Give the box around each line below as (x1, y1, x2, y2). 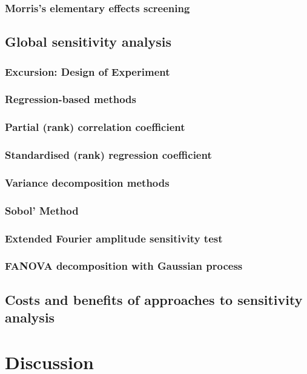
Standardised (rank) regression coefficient (5, 147, 212, 162)
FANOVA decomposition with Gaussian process (5, 258, 243, 273)
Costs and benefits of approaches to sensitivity (5, 290, 303, 309)
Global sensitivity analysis (5, 32, 172, 51)
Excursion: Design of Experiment (5, 64, 170, 79)
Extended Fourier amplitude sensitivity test (5, 230, 223, 245)
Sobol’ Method (5, 202, 79, 218)
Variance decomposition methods (5, 175, 170, 190)
